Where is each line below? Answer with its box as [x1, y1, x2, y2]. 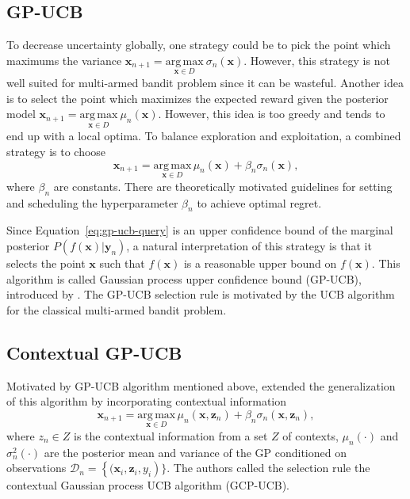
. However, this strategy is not [243, 51, 390, 68]
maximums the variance [6, 51, 122, 68]
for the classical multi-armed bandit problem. [6, 301, 227, 318]
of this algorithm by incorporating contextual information [6, 393, 287, 409]
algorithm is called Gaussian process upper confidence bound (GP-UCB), [6, 270, 362, 287]
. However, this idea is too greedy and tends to [158, 105, 385, 122]
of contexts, [282, 428, 339, 444]
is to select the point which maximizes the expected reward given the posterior [6, 90, 389, 106]
